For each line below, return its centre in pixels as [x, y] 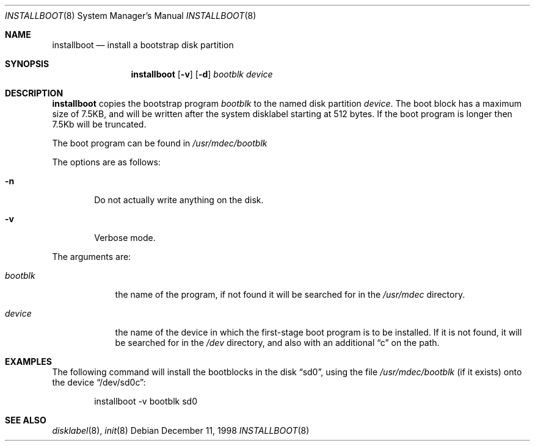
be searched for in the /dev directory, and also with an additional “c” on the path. [277, 343]
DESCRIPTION [34, 93]
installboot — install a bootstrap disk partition [143, 45]
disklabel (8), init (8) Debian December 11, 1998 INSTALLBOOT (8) [181, 430]
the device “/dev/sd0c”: [99, 382]
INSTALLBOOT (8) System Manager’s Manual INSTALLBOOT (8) [131, 16]
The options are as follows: [106, 162]
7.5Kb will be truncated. [99, 124]
